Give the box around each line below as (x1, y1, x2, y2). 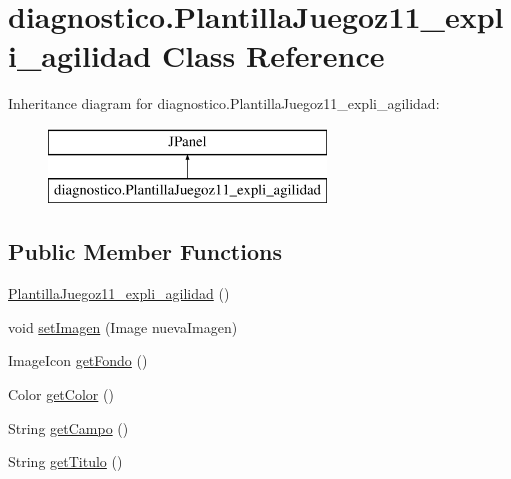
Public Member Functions (8, 236, 282, 267)
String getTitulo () (8, 451, 123, 472)
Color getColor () (8, 384, 114, 405)
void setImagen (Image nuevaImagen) (8, 316, 238, 337)
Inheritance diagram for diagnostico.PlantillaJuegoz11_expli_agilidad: (8, 93, 440, 114)
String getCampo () (8, 417, 129, 438)
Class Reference (161, 35, 385, 76)
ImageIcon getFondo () (8, 350, 148, 371)
